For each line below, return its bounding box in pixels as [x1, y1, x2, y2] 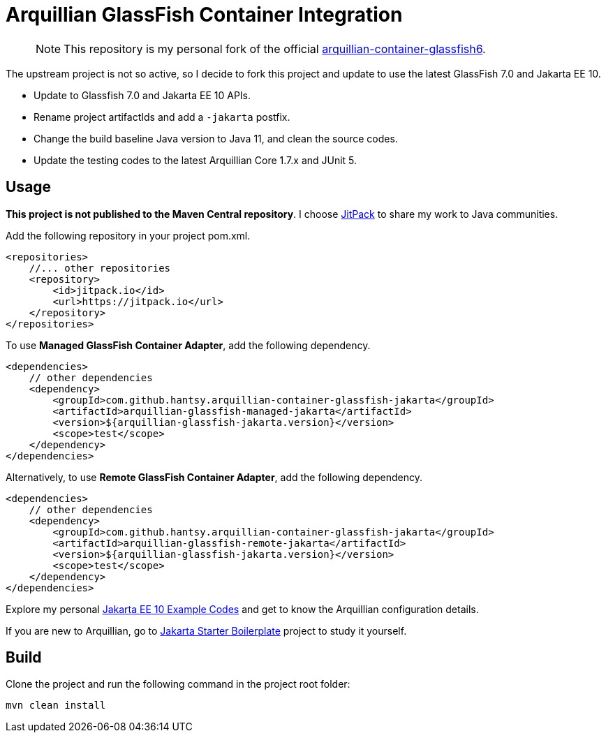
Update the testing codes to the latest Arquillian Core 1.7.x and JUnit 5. [34, 154, 357, 166]
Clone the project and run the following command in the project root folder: [6, 678, 350, 691]
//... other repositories [29, 262, 171, 274]
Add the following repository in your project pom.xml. [6, 229, 251, 242]
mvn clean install [6, 700, 106, 711]
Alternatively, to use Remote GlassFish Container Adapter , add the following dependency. [6, 471, 422, 483]
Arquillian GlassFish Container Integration [6, 3, 403, 27]
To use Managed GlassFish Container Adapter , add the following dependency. [6, 339, 371, 351]
